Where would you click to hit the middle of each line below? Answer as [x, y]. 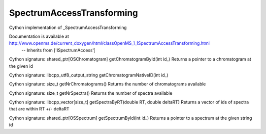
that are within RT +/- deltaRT [39, 109]
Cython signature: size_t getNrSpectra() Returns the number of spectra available [91, 93]
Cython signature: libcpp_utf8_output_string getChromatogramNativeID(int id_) [89, 75]
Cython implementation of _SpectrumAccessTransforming [68, 27]
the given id [21, 66]
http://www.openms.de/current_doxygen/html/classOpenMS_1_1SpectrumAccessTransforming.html [110, 43]
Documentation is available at [39, 36]
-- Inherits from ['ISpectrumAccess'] [58, 50]
